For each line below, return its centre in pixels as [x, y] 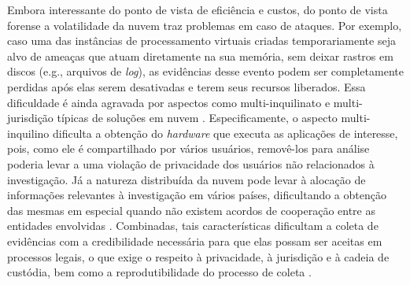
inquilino [28, 133]
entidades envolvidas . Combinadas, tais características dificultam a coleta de [193, 226]
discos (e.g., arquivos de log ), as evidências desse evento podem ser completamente [205, 71]
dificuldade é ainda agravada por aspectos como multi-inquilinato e [169, 102]
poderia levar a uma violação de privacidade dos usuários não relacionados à [191, 163]
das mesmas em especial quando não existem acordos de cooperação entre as [192, 210]
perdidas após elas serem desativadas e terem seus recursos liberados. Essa [187, 86]
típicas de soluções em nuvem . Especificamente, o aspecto [197, 118]
